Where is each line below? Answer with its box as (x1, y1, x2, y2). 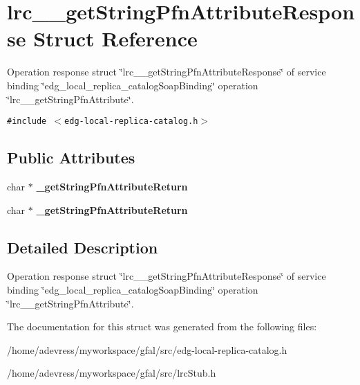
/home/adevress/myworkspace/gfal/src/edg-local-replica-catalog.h (7, 342, 287, 357)
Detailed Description (7, 236, 158, 258)
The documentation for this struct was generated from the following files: (7, 319, 317, 334)
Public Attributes (7, 147, 135, 168)
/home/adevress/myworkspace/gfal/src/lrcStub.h (7, 366, 216, 380)
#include (7, 116, 47, 127)
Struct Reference (33, 24, 198, 53)
